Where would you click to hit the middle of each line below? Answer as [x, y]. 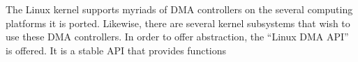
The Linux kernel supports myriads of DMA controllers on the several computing [179, 9]
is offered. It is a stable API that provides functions [116, 50]
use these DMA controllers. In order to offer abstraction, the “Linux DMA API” [177, 37]
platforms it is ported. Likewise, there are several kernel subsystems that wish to [178, 23]
